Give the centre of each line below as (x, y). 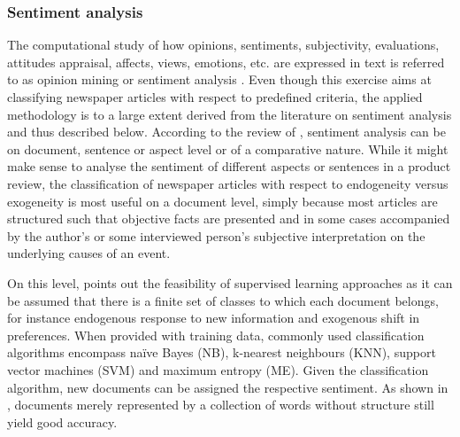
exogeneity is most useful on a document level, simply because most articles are (222, 201)
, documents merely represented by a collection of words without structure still (221, 405)
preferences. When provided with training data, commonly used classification (216, 335)
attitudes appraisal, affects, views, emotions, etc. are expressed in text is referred (226, 62)
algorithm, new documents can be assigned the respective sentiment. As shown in (228, 387)
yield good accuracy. (62, 421)
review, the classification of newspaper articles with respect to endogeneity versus (228, 183)
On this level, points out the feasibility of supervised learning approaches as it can (230, 282)
